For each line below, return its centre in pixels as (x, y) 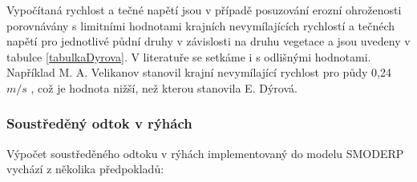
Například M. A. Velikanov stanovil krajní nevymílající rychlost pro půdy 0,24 (199, 72)
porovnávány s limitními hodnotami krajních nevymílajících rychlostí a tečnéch (201, 25)
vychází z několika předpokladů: (85, 169)
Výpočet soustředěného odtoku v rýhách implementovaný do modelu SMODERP (205, 153)
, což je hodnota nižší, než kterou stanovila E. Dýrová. (164, 87)
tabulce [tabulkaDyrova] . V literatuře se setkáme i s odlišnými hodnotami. (189, 56)
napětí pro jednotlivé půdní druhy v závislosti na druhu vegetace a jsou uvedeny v (208, 41)
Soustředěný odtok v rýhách (99, 123)
